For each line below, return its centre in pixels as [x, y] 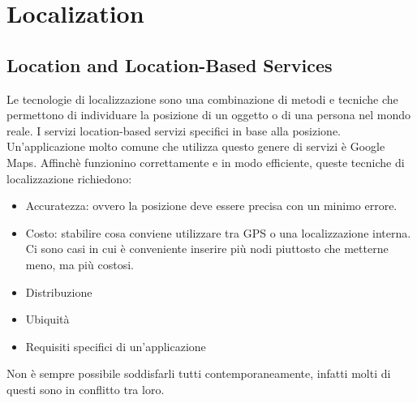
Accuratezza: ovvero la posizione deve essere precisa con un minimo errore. [211, 206]
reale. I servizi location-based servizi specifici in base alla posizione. [174, 130]
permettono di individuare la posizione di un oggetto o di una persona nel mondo [209, 115]
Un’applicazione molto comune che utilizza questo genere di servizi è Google [196, 146]
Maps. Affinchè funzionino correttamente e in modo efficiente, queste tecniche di [206, 162]
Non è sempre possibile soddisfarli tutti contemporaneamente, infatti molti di [199, 373]
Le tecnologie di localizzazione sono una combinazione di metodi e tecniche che [202, 99]
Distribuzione [59, 292]
